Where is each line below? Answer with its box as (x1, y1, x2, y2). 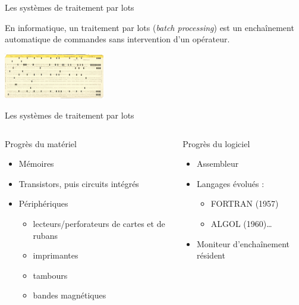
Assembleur (196, 157, 239, 170)
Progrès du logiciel (182, 137, 250, 150)
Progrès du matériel (5, 137, 77, 150)
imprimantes (33, 249, 78, 262)
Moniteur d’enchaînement (196, 237, 289, 250)
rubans (33, 229, 58, 241)
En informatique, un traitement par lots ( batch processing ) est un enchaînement (5, 21, 294, 33)
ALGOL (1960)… (210, 217, 272, 229)
